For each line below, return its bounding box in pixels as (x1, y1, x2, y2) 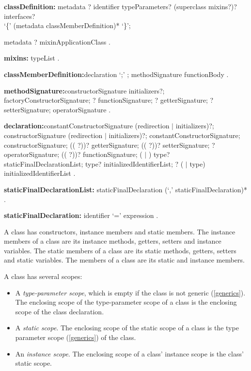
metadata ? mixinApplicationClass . (4, 36, 110, 46)
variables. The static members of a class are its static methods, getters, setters (4, 245, 236, 255)
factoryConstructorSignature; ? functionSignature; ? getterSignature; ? (4, 95, 214, 105)
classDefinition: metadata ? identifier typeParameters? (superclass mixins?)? (4, 1, 237, 11)
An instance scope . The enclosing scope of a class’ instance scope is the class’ (15, 348, 244, 358)
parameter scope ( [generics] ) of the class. (15, 332, 136, 342)
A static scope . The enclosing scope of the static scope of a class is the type (15, 323, 239, 333)
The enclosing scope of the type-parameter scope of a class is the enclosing (15, 297, 237, 307)
